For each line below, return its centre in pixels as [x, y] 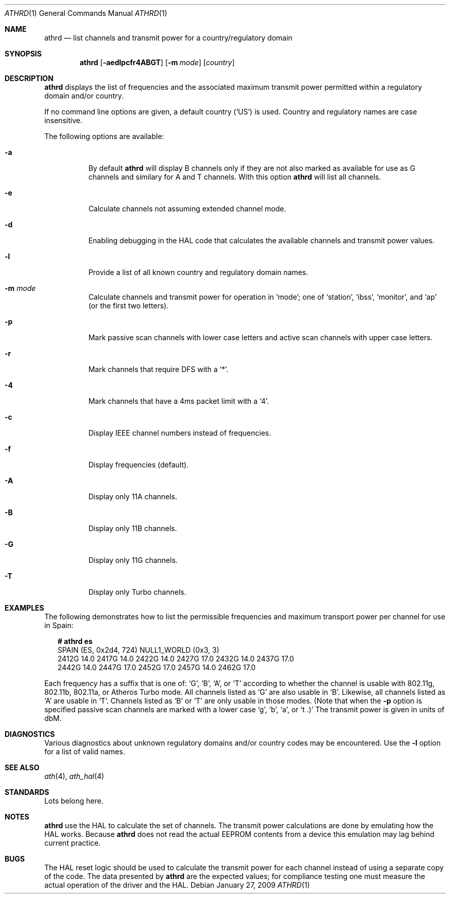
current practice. [73, 843]
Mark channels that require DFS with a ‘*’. [159, 369]
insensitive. [63, 120]
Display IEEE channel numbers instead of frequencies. [180, 433]
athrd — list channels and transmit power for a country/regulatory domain [168, 38]
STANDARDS [27, 792]
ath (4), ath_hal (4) [74, 776]
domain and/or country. [84, 96]
